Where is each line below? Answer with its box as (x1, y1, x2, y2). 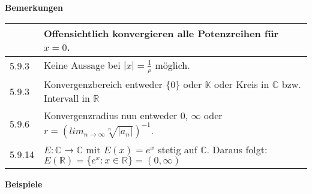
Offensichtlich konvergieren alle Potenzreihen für (43, 26, 279, 40)
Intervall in (43, 91, 90, 105)
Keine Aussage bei (43, 57, 121, 72)
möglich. (155, 57, 190, 72)
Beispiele (5, 178, 43, 190)
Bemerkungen (5, 1, 64, 13)
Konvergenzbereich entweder (43, 77, 163, 92)
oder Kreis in (214, 77, 269, 92)
